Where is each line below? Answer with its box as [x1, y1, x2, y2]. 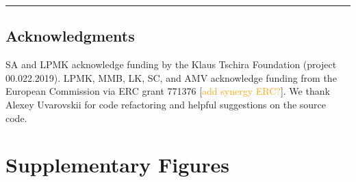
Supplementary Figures [5, 151, 229, 179]
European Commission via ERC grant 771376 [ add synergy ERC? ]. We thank [5, 84, 330, 98]
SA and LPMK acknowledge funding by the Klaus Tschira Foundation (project [5, 57, 337, 72]
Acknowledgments [5, 25, 135, 46]
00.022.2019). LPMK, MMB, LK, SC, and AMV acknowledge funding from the [5, 70, 337, 85]
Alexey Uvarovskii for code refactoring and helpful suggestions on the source [5, 97, 327, 111]
